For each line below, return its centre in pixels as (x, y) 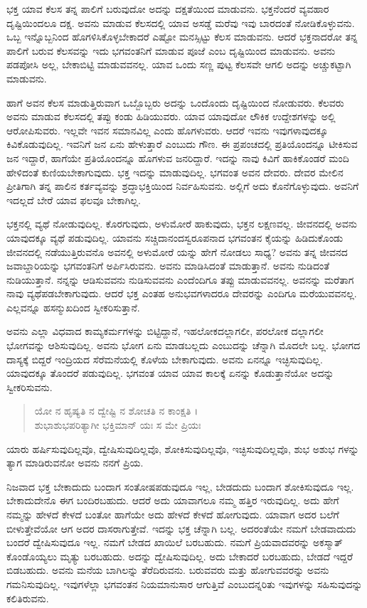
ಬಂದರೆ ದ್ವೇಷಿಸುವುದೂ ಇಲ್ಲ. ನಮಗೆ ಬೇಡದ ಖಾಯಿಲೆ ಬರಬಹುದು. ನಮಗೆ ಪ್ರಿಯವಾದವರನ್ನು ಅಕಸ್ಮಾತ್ (175, 542)
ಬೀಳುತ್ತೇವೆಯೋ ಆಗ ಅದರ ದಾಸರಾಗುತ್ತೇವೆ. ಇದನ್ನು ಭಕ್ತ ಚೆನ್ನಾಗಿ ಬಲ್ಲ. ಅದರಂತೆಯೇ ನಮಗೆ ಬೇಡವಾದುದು (181, 528)
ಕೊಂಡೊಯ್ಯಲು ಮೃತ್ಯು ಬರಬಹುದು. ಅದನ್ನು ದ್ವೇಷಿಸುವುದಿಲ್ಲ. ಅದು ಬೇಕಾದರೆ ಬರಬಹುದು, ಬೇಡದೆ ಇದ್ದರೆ (180, 556)
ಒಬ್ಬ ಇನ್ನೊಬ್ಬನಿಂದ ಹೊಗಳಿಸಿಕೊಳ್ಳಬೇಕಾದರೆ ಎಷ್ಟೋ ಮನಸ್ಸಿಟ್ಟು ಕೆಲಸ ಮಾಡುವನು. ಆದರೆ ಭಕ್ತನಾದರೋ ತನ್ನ (182, 37)
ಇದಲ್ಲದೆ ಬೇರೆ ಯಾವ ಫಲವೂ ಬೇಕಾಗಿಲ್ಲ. (74, 199)
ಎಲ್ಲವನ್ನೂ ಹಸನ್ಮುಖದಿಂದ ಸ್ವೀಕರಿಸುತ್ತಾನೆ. (73, 307)
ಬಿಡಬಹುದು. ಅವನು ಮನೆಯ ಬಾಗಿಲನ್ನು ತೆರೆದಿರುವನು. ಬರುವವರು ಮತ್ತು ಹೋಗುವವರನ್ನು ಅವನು (168, 570)
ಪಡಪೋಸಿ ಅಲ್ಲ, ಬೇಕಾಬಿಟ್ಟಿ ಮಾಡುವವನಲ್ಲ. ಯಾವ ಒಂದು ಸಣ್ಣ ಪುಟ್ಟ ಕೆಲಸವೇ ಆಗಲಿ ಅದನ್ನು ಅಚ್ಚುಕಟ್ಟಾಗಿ (179, 64)
